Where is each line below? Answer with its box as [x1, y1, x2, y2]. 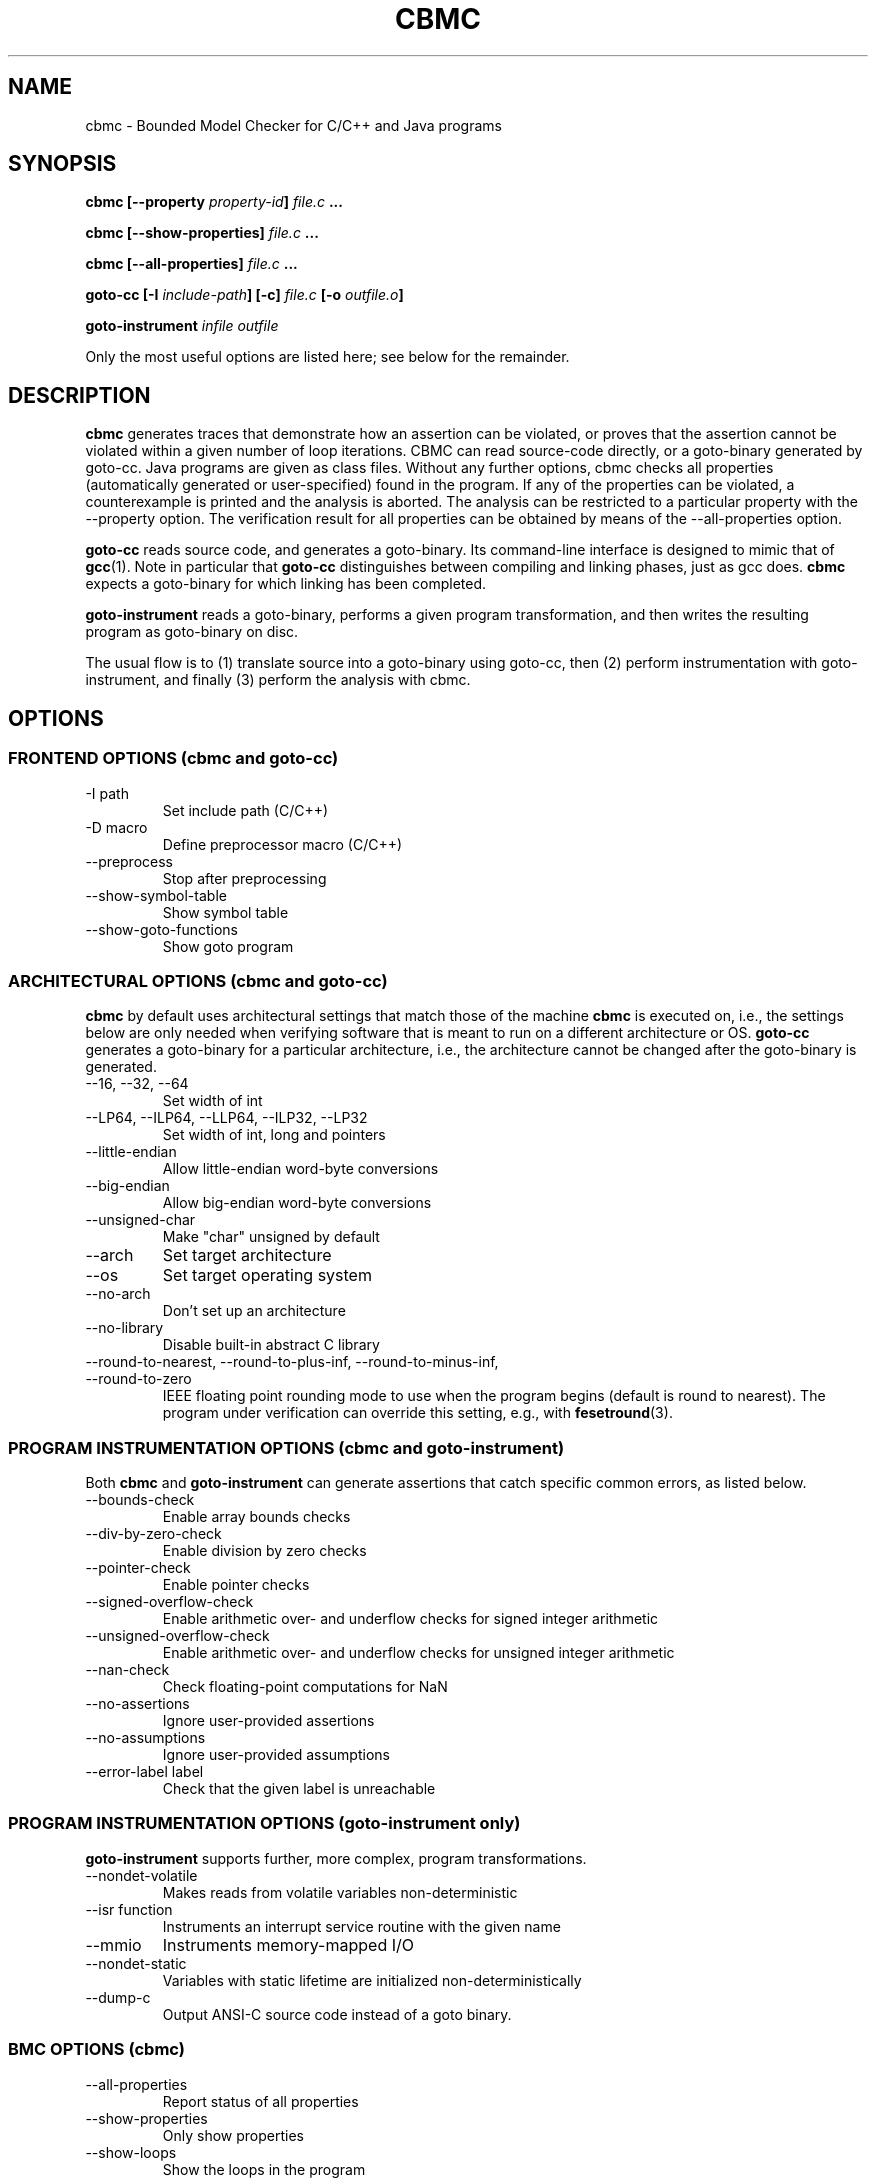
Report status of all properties [162, 2092, 359, 2110]
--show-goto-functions [85, 920, 238, 938]
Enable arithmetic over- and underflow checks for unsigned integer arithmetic [162, 1644, 675, 1661]
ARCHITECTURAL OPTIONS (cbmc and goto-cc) [8, 970, 388, 991]
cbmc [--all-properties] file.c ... [85, 255, 298, 273]
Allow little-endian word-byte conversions [162, 1160, 439, 1178]
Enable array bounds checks [162, 1508, 351, 1525]
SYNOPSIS [8, 151, 117, 177]
